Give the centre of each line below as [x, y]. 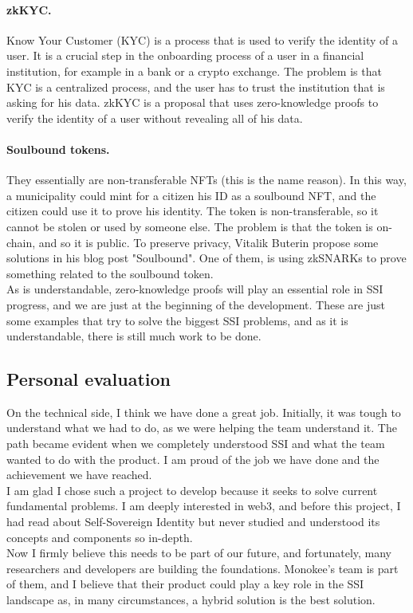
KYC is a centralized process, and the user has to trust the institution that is [196, 86]
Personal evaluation [89, 379]
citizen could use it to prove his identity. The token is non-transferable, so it [193, 211]
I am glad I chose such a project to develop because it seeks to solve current [192, 490]
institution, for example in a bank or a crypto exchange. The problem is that [194, 71]
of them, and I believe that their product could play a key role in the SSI [185, 584]
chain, [21, 242]
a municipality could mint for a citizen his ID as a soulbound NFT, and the [191, 195]
